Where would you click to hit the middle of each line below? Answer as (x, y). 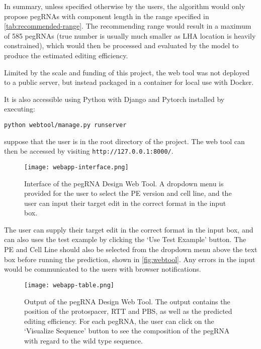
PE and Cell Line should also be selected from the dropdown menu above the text (131, 249)
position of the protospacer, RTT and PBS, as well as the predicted (128, 311)
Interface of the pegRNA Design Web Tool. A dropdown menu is (124, 183)
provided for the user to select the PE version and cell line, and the (128, 193)
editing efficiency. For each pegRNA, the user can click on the (119, 321)
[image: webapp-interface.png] (76, 167)
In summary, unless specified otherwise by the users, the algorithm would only (125, 6)
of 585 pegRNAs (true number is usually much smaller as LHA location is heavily (130, 35)
